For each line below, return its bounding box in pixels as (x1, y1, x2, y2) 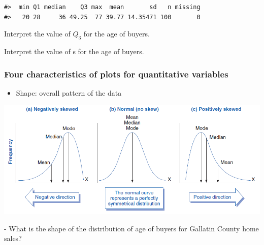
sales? (4, 233, 22, 243)
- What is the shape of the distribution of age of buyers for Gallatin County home (4, 223, 259, 233)
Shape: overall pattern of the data (16, 87, 122, 98)
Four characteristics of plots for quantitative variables (4, 67, 228, 80)
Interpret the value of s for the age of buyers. (4, 46, 144, 56)
